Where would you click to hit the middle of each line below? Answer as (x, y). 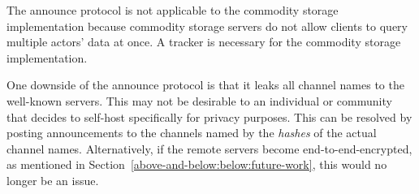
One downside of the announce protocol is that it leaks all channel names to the (205, 85)
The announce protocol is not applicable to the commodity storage (173, 10)
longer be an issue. (53, 180)
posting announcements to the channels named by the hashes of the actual (192, 133)
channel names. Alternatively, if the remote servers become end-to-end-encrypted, (209, 148)
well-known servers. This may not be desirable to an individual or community (199, 100)
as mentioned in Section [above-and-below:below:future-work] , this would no (197, 164)
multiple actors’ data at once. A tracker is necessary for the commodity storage (204, 42)
